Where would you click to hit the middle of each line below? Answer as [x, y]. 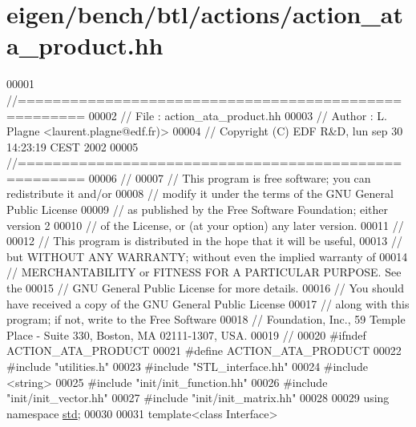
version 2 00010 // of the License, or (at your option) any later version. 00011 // [205, 225]
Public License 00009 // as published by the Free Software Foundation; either [197, 209]
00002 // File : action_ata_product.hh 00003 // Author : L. [238, 115]
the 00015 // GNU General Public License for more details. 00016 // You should [206, 288]
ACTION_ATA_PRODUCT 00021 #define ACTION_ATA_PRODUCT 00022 [204, 350]
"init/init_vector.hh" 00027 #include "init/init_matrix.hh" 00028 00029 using [198, 398]
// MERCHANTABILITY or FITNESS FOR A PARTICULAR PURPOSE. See [204, 272]
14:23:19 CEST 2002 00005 [73, 146]
